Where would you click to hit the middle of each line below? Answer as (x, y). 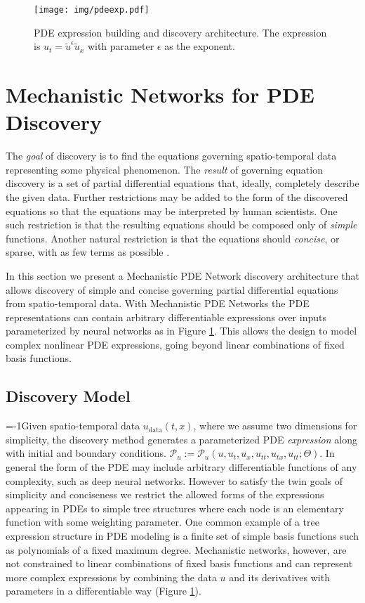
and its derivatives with (279, 577)
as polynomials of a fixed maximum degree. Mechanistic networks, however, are (176, 549)
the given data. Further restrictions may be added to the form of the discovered (177, 196)
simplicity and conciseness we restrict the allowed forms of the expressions (165, 494)
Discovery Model (68, 396)
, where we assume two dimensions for (275, 426)
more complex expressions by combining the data (111, 577)
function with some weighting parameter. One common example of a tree (162, 522)
